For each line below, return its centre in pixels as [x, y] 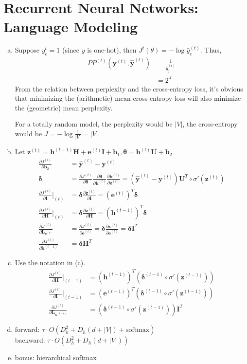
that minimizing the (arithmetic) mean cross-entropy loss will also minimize [128, 98]
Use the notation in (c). [50, 263]
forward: [27, 329]
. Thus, [211, 50]
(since [71, 50]
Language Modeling [71, 27]
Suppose [27, 50]
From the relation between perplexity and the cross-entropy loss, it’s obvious [129, 88]
